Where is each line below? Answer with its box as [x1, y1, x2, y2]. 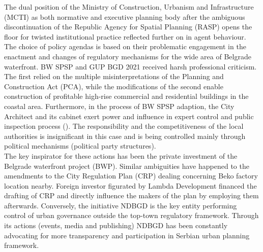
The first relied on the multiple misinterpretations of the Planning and [4, 71, 224, 82]
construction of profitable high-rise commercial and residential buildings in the [4, 91, 249, 101]
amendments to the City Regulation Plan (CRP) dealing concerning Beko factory [4, 170, 258, 181]
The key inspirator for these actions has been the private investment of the [4, 150, 238, 161]
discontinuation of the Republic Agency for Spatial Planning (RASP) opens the [4, 21, 252, 32]
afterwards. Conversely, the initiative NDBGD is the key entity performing [4, 200, 237, 210]
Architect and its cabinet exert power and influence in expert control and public [4, 111, 254, 121]
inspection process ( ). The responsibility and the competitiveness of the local [4, 121, 244, 131]
